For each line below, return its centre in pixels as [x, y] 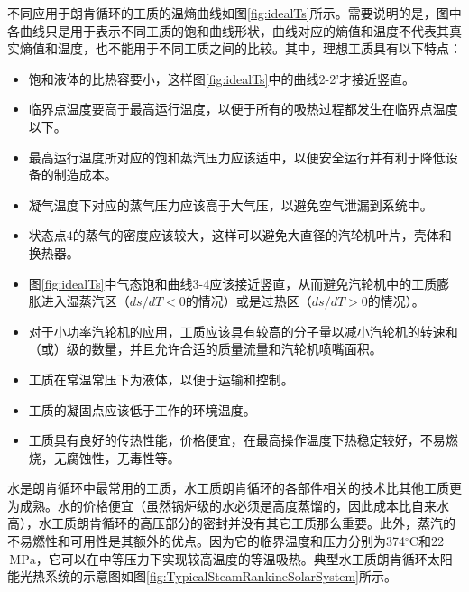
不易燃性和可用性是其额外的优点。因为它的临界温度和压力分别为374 [206, 541]
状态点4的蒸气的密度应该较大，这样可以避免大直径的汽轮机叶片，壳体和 [240, 235]
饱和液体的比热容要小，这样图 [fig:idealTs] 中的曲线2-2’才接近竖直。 [222, 78]
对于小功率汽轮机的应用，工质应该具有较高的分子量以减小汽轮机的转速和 [243, 331]
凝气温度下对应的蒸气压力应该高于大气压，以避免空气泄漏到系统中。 [230, 204]
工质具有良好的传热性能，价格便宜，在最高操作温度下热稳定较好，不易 [237, 440]
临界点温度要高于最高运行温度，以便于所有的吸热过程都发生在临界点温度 [243, 109]
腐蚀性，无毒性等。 [123, 457]
